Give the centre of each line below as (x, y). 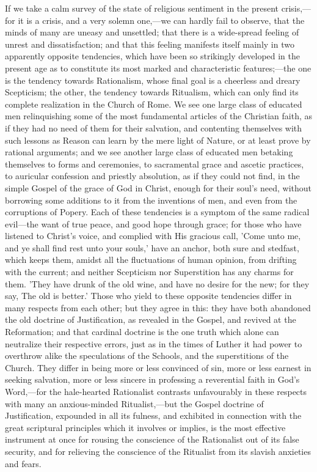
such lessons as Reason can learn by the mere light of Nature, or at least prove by (158, 140)
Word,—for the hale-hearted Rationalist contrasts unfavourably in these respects (156, 391)
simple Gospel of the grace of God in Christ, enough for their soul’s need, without (158, 187)
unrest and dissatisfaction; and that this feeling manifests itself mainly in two (150, 44)
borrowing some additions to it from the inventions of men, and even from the (151, 200)
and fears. (23, 463)
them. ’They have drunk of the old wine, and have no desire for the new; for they (157, 283)
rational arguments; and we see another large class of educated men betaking (149, 152)
